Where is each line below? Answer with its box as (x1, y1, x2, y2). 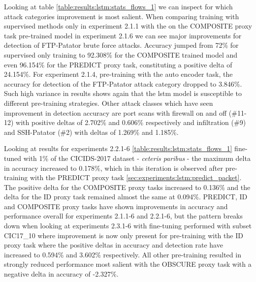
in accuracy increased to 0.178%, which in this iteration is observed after (4, 162, 223, 173)
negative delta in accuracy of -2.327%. (4, 269, 119, 279)
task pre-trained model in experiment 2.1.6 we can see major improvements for (4, 30, 242, 40)
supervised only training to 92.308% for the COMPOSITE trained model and (4, 49, 238, 60)
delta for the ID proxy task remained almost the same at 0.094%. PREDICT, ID (4, 191, 248, 202)
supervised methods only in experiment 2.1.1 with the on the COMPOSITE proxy (4, 21, 252, 31)
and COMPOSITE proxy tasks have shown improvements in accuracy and (4, 201, 228, 211)
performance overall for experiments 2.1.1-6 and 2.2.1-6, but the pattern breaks (4, 211, 243, 221)
